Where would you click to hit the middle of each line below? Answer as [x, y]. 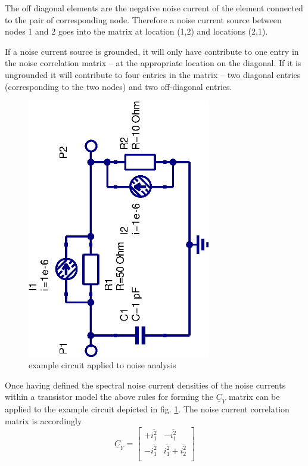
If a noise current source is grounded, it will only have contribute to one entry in [152, 51]
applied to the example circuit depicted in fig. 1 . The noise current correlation [147, 409]
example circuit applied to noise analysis [102, 365]
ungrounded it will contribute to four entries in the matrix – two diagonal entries [153, 74]
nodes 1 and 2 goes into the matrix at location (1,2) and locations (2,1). [136, 31]
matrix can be [254, 397]
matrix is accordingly [43, 420]
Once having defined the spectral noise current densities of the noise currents [145, 385]
